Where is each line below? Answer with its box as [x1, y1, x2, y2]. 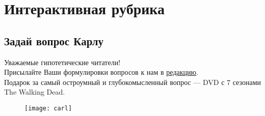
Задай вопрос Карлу [4, 33, 104, 48]
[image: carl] [24, 104, 72, 112]
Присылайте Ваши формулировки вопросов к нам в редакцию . [4, 67, 198, 77]
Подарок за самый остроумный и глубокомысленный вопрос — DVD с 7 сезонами [4, 76, 261, 87]
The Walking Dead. [4, 86, 65, 97]
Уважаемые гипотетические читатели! [4, 56, 121, 67]
